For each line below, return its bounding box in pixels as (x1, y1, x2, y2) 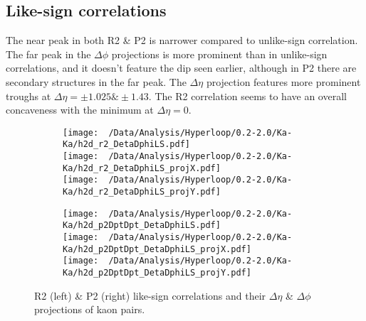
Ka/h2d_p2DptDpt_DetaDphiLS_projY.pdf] (63, 267, 251, 278)
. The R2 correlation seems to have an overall (148, 88, 347, 103)
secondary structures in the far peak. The (6, 74, 187, 89)
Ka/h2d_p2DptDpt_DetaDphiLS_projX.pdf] (63, 244, 251, 254)
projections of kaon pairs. (34, 302, 145, 317)
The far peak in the (6, 46, 91, 61)
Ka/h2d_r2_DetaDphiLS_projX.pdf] (63, 163, 221, 173)
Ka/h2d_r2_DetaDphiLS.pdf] (63, 139, 190, 150)
